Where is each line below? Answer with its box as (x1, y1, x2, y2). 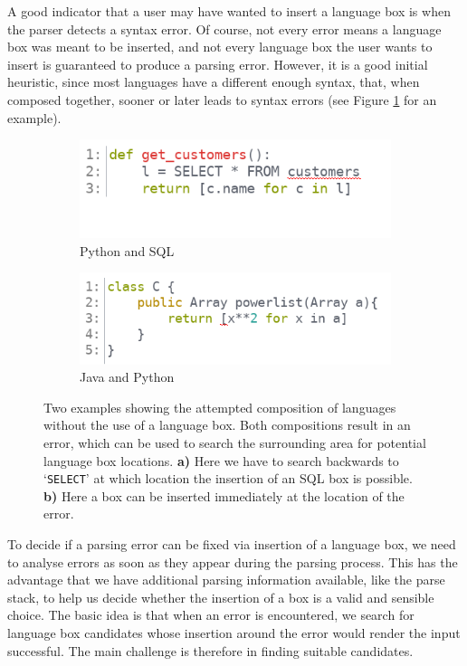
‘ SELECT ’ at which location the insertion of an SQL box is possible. (43, 469, 413, 488)
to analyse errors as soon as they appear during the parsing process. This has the (7, 552, 458, 571)
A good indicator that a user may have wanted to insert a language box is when (7, 2, 451, 20)
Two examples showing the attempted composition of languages (43, 397, 396, 416)
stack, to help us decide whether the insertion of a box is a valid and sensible (7, 587, 434, 606)
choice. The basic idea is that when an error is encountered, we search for (7, 605, 415, 624)
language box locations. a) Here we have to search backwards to (43, 451, 399, 470)
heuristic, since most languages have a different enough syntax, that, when (7, 72, 420, 91)
